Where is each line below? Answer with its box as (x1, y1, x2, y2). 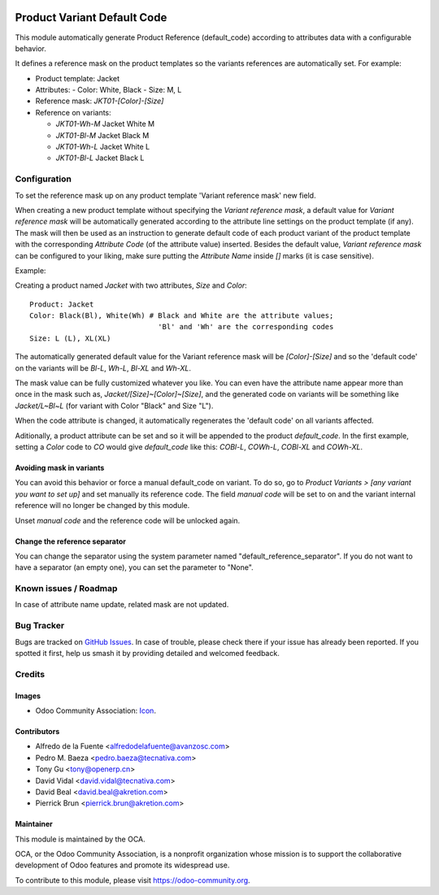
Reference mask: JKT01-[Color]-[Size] (35, 96, 164, 106)
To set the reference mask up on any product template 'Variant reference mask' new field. (15, 190, 316, 200)
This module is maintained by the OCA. (15, 834, 146, 844)
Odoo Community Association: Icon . (35, 706, 156, 715)
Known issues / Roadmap (15, 583, 118, 594)
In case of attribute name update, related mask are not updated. (15, 600, 229, 610)
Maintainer (15, 819, 53, 829)
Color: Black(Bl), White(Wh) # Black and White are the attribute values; (29, 311, 334, 320)
